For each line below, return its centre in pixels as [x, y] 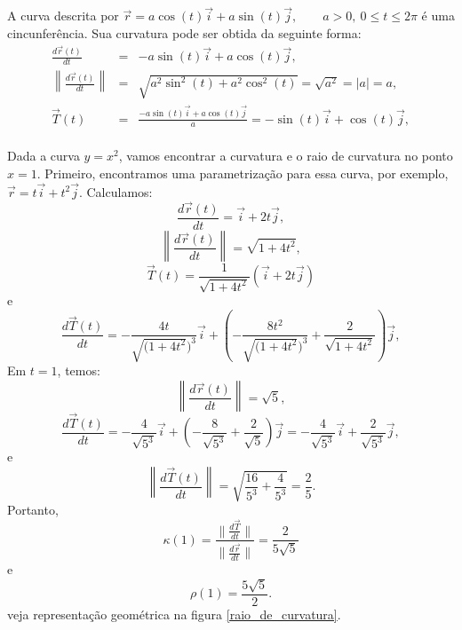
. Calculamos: [115, 191]
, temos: [79, 370]
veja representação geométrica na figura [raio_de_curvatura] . [174, 614]
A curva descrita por [63, 16]
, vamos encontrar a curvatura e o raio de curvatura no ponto [286, 156]
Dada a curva [44, 156]
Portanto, [33, 510]
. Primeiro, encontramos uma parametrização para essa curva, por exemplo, [243, 173]
